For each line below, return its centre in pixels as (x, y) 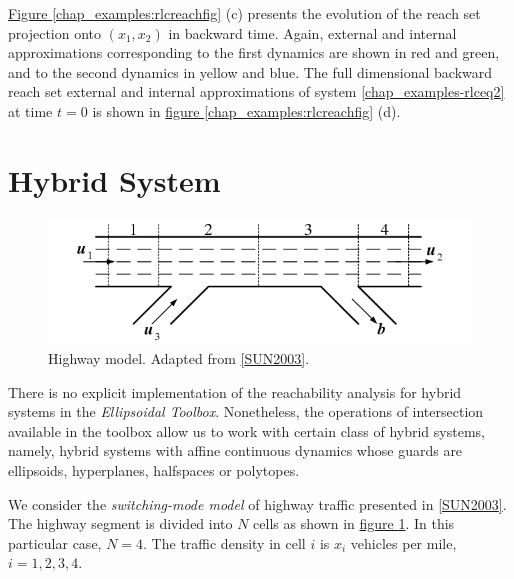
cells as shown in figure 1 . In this (354, 523)
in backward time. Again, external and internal (312, 32)
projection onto (55, 32)
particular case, (55, 542)
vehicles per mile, (403, 542)
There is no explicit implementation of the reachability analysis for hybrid (235, 391)
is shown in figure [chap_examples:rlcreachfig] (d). (246, 110)
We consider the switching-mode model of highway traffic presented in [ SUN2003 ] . (257, 503)
